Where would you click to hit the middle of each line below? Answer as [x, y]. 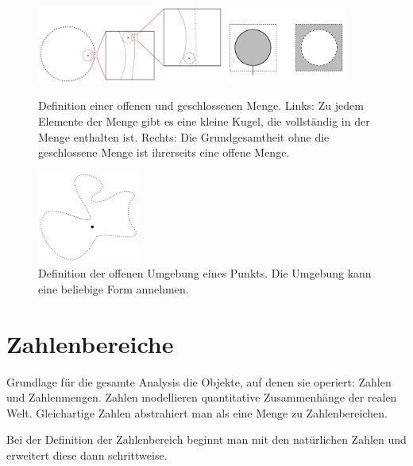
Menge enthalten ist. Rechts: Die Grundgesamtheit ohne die [184, 136]
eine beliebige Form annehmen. [114, 288]
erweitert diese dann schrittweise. [87, 454]
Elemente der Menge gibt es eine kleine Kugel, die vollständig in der [204, 120]
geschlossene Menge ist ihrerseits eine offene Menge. [164, 152]
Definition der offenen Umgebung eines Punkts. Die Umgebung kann [205, 273]
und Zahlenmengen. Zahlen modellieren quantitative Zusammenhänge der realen [202, 397]
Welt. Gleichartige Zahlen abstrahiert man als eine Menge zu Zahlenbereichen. [197, 412]
